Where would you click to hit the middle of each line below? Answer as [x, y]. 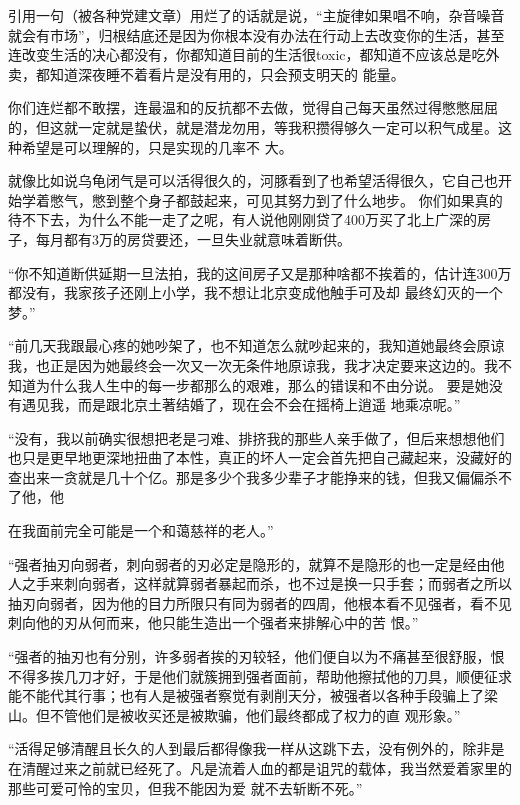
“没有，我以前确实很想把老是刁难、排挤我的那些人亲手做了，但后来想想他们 [256, 437]
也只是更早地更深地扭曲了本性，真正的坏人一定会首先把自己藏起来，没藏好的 [260, 457]
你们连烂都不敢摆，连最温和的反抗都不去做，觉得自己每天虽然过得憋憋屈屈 [253, 107]
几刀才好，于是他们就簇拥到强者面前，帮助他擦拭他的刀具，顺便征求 [287, 675]
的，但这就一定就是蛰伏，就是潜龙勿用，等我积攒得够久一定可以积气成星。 [253, 126]
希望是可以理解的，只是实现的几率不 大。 [157, 146]
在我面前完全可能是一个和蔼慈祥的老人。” [141, 530]
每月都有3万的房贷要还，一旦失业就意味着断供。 [193, 238]
